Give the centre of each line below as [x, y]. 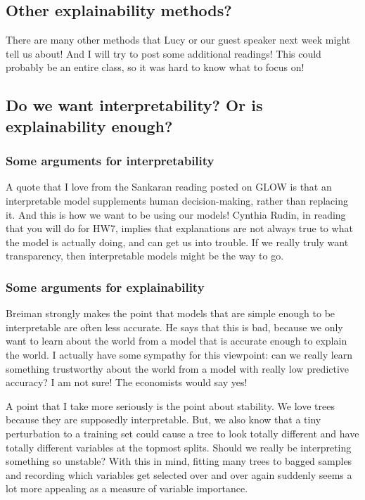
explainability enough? [89, 126]
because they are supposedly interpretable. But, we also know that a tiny [164, 419]
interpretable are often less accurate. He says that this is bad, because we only [174, 327]
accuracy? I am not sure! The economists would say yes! [127, 382]
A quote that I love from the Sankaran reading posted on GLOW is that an [169, 187]
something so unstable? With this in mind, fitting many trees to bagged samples [179, 461]
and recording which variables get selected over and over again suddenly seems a [179, 474]
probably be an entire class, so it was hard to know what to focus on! [155, 67]
